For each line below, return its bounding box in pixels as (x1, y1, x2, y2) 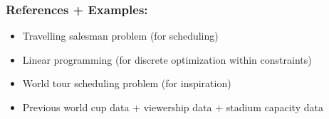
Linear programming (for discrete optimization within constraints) (22, 52, 312, 67)
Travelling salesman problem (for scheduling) (22, 28, 219, 43)
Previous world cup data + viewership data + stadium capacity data (22, 100, 323, 114)
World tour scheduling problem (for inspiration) (22, 76, 231, 91)
